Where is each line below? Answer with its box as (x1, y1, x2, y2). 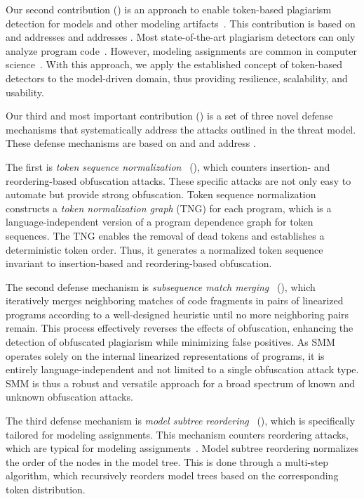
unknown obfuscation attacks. (6, 389, 133, 404)
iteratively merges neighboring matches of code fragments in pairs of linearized (6, 293, 344, 308)
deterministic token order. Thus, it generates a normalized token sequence (6, 242, 323, 257)
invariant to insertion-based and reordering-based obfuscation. (6, 256, 272, 271)
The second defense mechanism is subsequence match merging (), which (6, 279, 316, 294)
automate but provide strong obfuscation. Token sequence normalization (6, 187, 316, 202)
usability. (6, 84, 44, 99)
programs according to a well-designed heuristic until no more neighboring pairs (6, 306, 349, 321)
